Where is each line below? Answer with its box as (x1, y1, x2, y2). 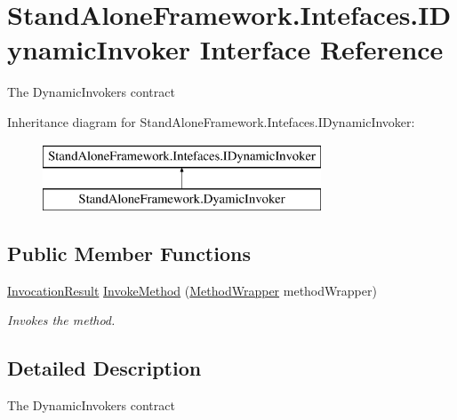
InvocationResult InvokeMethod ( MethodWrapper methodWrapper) (7, 281, 377, 299)
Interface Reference (199, 31, 444, 67)
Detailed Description (7, 354, 202, 382)
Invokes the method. (7, 311, 116, 329)
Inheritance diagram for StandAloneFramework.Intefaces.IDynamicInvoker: (7, 112, 415, 131)
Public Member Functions (7, 240, 251, 267)
